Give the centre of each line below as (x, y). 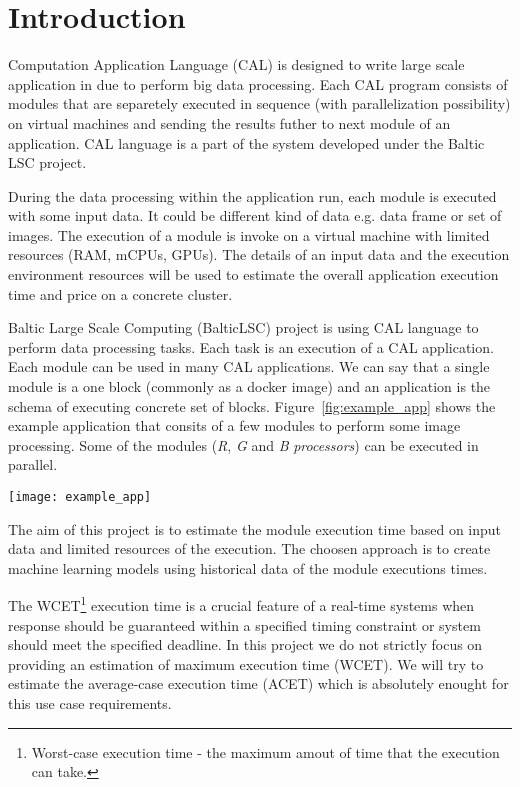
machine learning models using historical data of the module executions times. (248, 567)
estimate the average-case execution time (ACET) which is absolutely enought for (258, 683)
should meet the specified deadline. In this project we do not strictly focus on (245, 644)
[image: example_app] (80, 497)
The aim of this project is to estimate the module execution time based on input (255, 528)
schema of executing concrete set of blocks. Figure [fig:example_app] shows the (252, 405)
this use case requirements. (90, 703)
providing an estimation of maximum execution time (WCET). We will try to (246, 663)
